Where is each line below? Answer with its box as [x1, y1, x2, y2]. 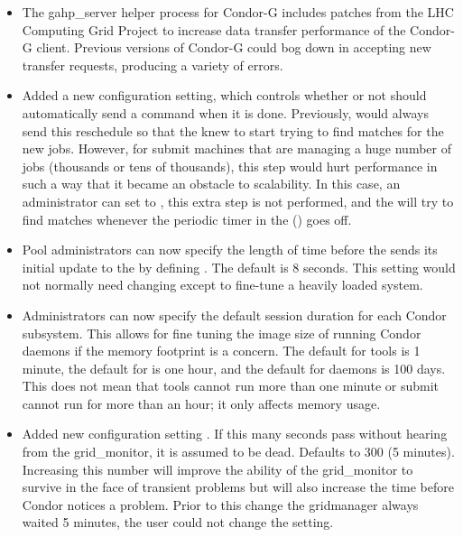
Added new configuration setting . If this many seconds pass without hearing [22, 424, 448, 443]
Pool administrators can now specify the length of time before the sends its [22, 240, 438, 259]
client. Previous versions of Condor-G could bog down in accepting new [36, 38, 431, 57]
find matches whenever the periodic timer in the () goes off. [22, 209, 352, 228]
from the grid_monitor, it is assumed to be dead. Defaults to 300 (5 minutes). [22, 442, 455, 461]
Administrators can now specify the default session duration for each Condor [22, 305, 447, 324]
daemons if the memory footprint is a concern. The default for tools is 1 [22, 341, 421, 360]
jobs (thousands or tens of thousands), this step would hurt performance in [22, 156, 438, 175]
